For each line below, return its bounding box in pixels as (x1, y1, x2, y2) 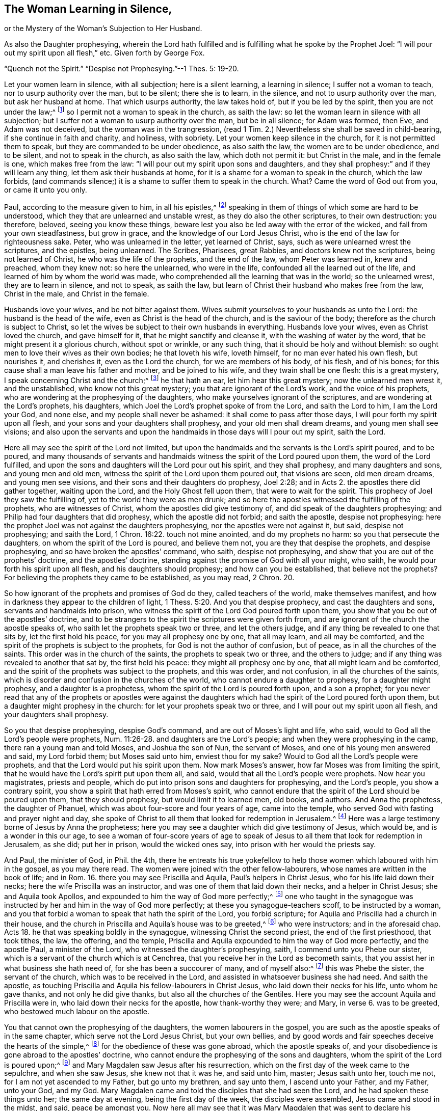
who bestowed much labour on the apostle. (4, 1007, 150, 1016)
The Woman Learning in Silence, (4, 3, 172, 15)
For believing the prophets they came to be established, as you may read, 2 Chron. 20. (4, 573, 295, 582)
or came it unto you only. (4, 185, 87, 195)
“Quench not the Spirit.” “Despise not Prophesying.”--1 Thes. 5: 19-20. (4, 64, 239, 73)
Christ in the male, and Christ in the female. (4, 289, 149, 298)
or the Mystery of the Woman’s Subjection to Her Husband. (4, 24, 202, 33)
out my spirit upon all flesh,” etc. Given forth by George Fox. (4, 48, 205, 58)
